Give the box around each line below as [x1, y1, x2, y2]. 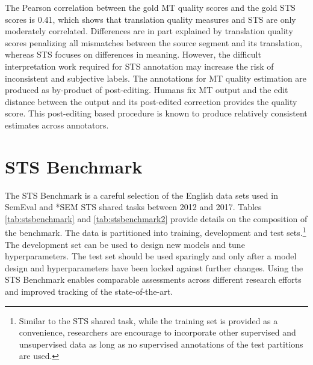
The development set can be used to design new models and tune [5, 238, 245, 250]
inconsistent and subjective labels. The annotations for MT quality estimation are [5, 71, 307, 84]
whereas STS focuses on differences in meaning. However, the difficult [5, 48, 261, 61]
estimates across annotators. [5, 118, 109, 131]
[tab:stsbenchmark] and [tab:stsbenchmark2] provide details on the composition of [5, 212, 308, 225]
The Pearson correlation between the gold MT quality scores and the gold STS [5, 1, 296, 13]
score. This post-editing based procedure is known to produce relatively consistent [5, 107, 308, 119]
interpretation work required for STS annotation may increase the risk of [5, 59, 274, 72]
